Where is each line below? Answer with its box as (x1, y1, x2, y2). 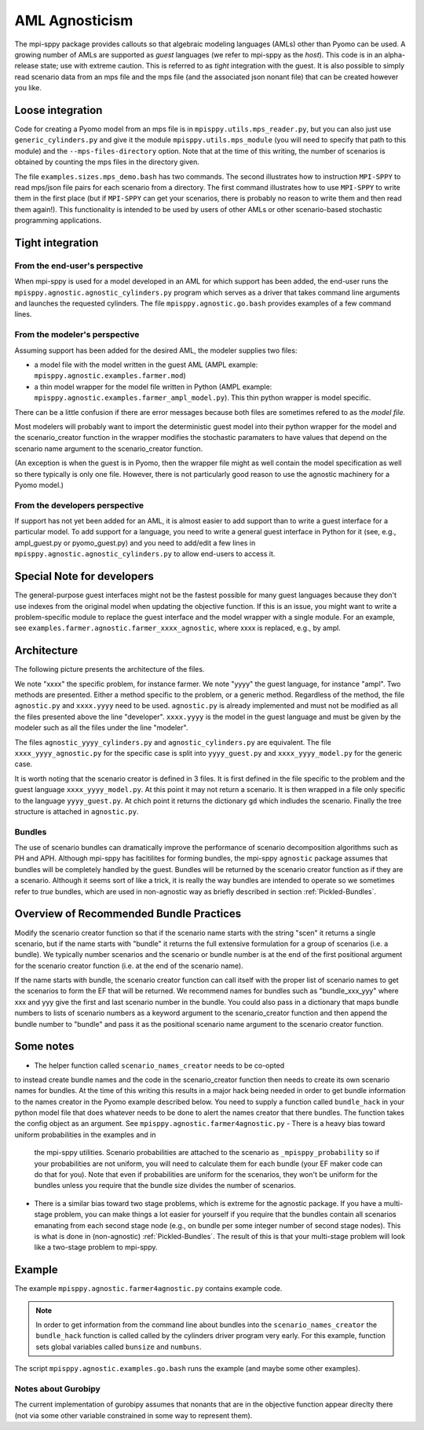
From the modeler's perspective (14, 329, 140, 340)
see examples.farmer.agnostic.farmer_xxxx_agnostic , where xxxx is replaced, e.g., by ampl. (14, 623, 341, 632)
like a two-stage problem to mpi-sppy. (34, 1242, 158, 1252)
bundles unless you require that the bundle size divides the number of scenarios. (34, 1181, 296, 1190)
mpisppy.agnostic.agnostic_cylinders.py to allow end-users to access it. (14, 549, 276, 559)
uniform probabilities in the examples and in (14, 1130, 156, 1139)
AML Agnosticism (14, 12, 133, 29)
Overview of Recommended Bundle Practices (14, 907, 242, 921)
